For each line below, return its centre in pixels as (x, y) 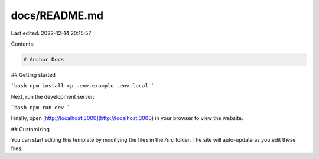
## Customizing (30, 129)
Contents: (23, 44)
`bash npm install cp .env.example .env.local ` (83, 86)
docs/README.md (57, 15)
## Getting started (33, 74)
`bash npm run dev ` (41, 108)
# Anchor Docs (44, 59)
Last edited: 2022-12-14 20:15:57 (51, 33)
